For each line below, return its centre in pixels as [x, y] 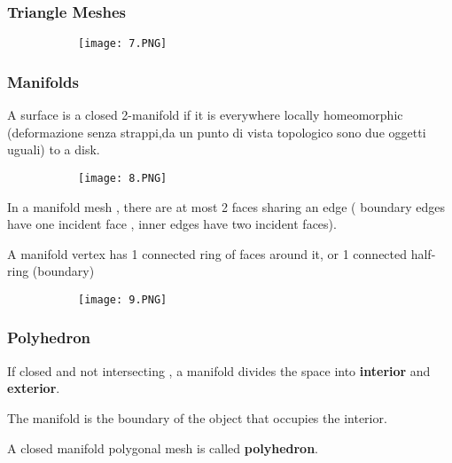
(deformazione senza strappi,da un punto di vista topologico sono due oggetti [217, 132]
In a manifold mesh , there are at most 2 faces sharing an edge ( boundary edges [226, 206]
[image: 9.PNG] [123, 299]
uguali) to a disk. [54, 149]
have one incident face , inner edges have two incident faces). [172, 224]
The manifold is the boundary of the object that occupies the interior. [197, 417]
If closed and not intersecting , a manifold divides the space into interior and [219, 370]
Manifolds [43, 81]
